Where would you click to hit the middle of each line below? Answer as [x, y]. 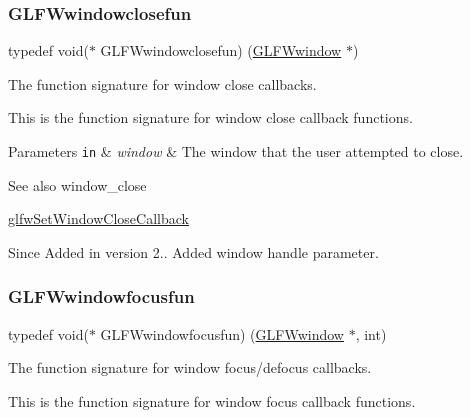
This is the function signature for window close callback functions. [210, 117]
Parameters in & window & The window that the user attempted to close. [236, 151]
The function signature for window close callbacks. [162, 83]
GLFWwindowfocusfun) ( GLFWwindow [222, 333]
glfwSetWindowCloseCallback [98, 218]
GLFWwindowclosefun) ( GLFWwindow [221, 50]
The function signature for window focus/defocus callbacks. [190, 367]
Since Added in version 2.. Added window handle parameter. [193, 251]
